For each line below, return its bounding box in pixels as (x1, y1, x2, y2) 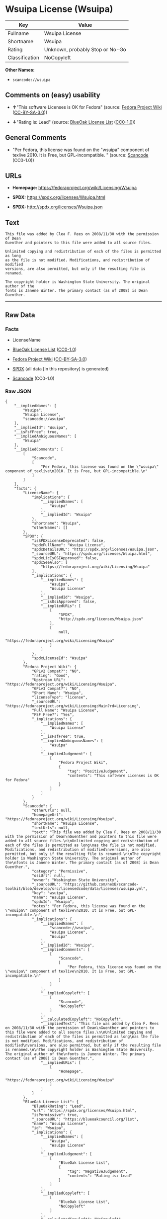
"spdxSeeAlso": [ (31, 560, 68, 565)
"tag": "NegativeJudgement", (67, 1169, 128, 1174)
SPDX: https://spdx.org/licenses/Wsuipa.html (12, 194, 105, 200)
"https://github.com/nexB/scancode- (63, 882, 139, 887)
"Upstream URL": (31, 678, 66, 683)
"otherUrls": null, (31, 808, 72, 813)
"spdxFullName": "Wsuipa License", (31, 543, 106, 548)
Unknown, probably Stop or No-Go (44, 46, 127, 53)
